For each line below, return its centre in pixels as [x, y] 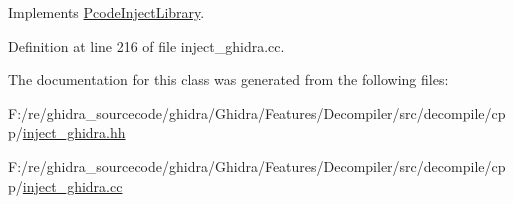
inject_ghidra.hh [74, 132]
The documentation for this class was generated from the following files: [228, 79]
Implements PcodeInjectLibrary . [106, 12]
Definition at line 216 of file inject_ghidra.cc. [146, 45]
